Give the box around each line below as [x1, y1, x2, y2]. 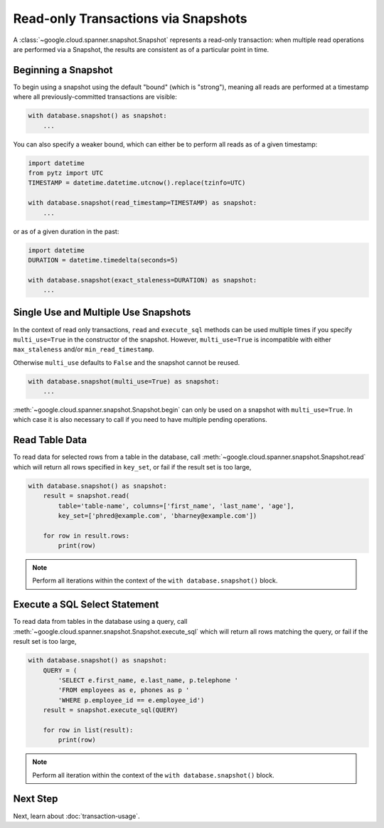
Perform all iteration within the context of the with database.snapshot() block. [32, 770, 275, 779]
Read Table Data [13, 434, 87, 446]
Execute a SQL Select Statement [13, 598, 159, 611]
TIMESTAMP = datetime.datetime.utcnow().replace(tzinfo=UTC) [28, 179, 246, 187]
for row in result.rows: [43, 531, 130, 540]
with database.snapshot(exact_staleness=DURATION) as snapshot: [28, 276, 257, 284]
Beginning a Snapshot [13, 64, 113, 76]
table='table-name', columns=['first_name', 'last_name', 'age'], [58, 501, 295, 510]
